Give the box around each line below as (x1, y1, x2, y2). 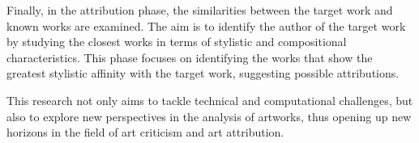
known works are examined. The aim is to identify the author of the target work (6, 17, 406, 34)
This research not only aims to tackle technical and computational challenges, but (6, 91, 413, 108)
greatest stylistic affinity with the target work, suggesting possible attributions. (6, 65, 400, 82)
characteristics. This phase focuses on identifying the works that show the (6, 48, 373, 65)
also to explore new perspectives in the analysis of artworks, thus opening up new (6, 107, 412, 124)
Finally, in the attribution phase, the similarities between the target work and (6, 2, 393, 18)
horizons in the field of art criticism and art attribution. (6, 124, 284, 141)
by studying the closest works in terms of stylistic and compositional (6, 33, 347, 50)
